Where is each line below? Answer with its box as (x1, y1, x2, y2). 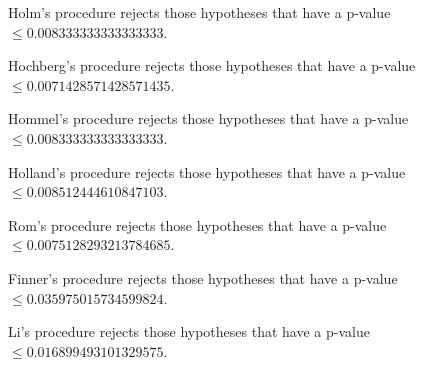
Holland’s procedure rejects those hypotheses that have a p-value (8, 161, 406, 182)
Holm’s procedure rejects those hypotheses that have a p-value (8, 2, 391, 22)
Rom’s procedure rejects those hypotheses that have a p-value (8, 214, 387, 235)
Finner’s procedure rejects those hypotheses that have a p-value (8, 267, 398, 288)
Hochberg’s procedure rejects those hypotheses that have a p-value (8, 55, 416, 76)
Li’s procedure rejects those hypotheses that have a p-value (8, 321, 370, 342)
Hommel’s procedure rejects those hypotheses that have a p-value (8, 108, 409, 129)
